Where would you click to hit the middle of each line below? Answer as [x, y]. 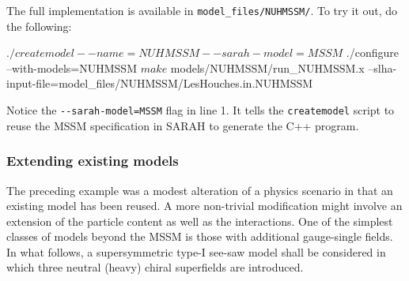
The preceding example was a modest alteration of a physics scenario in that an [200, 190]
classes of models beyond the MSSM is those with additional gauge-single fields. [200, 236]
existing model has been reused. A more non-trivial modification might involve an [204, 206]
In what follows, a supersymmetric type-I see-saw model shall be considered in [196, 251]
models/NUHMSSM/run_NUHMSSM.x [267, 67]
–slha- [382, 67]
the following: [39, 26]
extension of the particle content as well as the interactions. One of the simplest [200, 221]
